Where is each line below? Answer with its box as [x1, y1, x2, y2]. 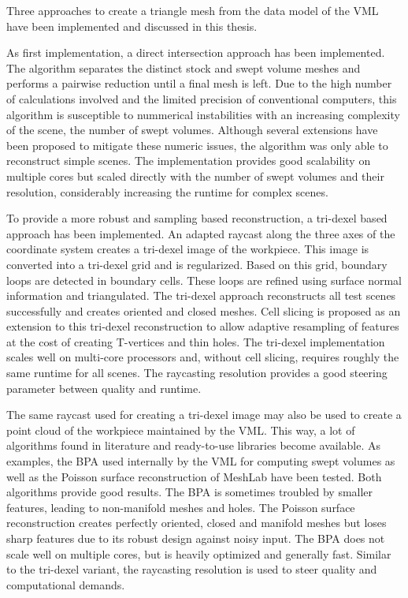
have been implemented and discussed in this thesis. [6, 17, 258, 34]
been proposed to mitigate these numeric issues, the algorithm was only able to [6, 136, 388, 153]
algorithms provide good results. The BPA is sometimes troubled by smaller [6, 484, 373, 500]
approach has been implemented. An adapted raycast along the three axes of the [6, 225, 395, 241]
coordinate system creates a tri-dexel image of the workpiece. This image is [6, 241, 369, 257]
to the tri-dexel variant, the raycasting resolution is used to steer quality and [6, 561, 377, 577]
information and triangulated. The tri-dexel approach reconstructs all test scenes [6, 287, 396, 304]
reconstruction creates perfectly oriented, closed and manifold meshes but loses [6, 514, 387, 531]
